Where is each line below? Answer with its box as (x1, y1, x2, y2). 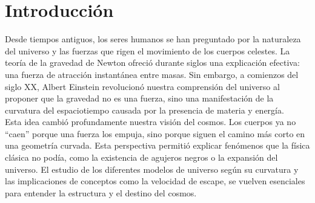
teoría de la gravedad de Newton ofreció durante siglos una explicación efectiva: (5, 56, 300, 69)
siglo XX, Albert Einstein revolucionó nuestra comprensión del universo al (5, 80, 280, 92)
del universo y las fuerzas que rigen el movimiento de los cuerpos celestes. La (5, 44, 290, 57)
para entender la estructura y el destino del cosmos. (5, 186, 197, 199)
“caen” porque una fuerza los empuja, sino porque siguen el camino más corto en (5, 127, 305, 140)
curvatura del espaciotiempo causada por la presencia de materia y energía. (5, 103, 284, 116)
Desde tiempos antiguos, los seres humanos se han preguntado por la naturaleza (5, 33, 301, 45)
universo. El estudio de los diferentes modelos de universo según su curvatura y (5, 163, 299, 175)
